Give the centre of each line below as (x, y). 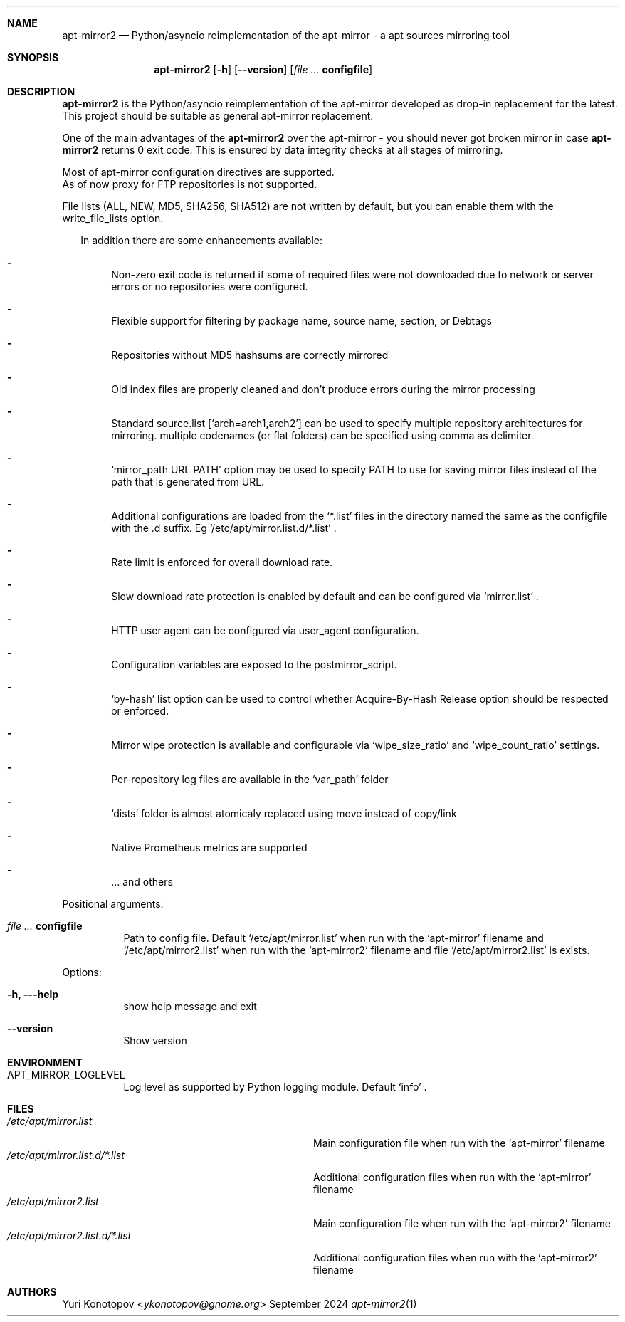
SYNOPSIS (33, 57)
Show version (155, 1040)
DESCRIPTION (41, 91)
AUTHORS (32, 1292)
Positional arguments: (113, 904)
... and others (142, 882)
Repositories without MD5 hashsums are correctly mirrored (250, 355)
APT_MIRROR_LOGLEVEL (66, 1075)
